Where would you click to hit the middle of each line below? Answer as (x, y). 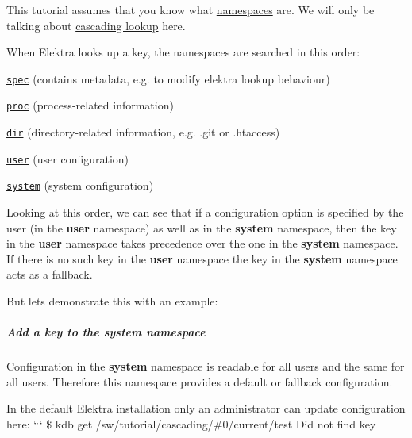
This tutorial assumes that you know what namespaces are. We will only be (191, 10)
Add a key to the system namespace (106, 332)
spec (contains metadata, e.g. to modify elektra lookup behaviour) (168, 78)
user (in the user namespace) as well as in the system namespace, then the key (202, 227)
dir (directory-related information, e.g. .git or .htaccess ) (143, 132)
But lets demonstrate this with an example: (112, 301)
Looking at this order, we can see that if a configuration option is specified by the (205, 212)
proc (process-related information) (90, 105)
